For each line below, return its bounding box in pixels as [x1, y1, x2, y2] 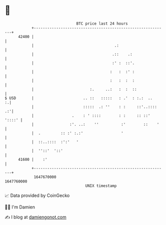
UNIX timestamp [85, 183, 117, 188]
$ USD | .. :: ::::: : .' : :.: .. [4, 95, 153, 101]
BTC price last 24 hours [76, 21, 128, 26]
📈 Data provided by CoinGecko [4, 192, 70, 198]
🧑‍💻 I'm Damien [4, 204, 35, 210]
